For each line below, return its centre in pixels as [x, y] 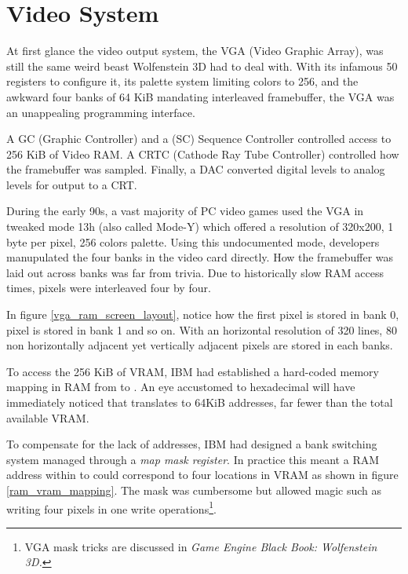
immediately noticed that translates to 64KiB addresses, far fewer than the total [200, 402]
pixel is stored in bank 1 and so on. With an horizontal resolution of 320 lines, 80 [202, 329]
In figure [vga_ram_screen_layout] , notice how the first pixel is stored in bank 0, [203, 314]
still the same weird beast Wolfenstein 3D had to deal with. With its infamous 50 [202, 66]
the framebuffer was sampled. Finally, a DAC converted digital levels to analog [196, 169]
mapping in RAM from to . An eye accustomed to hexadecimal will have [181, 387]
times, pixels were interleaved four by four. [109, 288]
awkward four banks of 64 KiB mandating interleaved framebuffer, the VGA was [200, 96]
